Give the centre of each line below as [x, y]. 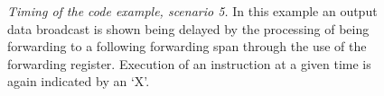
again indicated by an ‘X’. [79, 81]
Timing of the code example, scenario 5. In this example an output [192, 11]
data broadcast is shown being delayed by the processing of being [188, 28]
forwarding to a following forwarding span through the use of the [187, 46]
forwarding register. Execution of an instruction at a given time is [189, 63]
